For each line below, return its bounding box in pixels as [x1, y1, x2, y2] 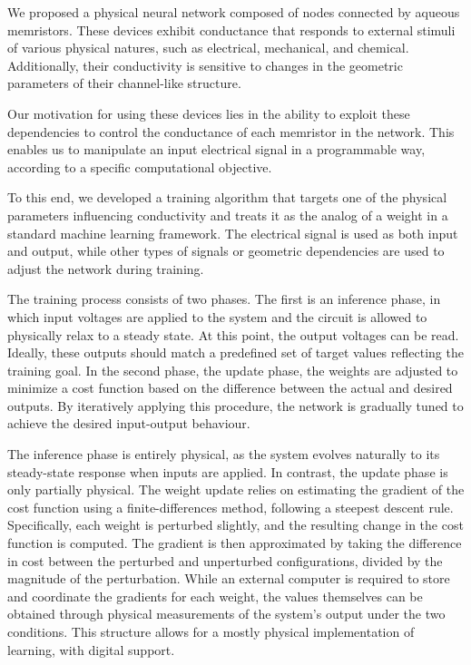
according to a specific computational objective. [7, 157, 272, 176]
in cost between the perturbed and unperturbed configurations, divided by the [7, 551, 443, 570]
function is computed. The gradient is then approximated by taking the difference [7, 533, 462, 553]
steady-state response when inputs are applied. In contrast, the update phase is [7, 462, 448, 481]
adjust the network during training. [7, 259, 204, 278]
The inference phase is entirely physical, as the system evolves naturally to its [7, 445, 440, 464]
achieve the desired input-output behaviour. [7, 414, 250, 433]
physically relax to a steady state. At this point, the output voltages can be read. [7, 325, 459, 344]
